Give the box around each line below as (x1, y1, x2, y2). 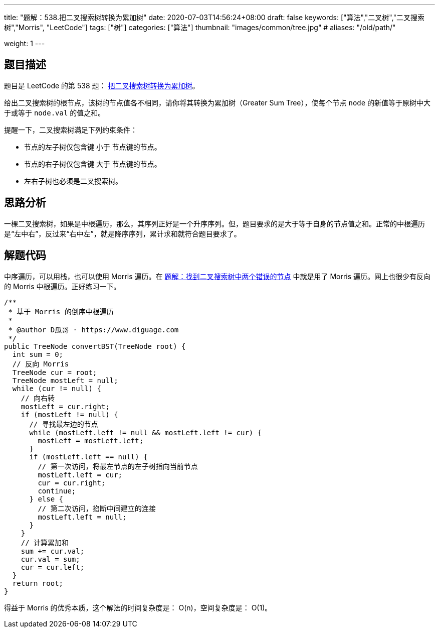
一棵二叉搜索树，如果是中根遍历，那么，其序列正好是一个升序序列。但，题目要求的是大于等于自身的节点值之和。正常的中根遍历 (4, 219, 425, 228)
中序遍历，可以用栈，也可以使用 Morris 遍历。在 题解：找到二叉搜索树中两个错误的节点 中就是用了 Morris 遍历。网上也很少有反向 (4, 272, 431, 281)
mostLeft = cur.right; (21, 402, 110, 411)
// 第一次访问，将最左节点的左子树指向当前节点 (38, 462, 198, 470)
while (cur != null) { (12, 384, 101, 393)
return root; (12, 579, 64, 587)
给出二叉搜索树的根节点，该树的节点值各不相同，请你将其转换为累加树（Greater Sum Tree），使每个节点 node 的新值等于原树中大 (4, 98, 431, 107)
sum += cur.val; (21, 547, 85, 555)
